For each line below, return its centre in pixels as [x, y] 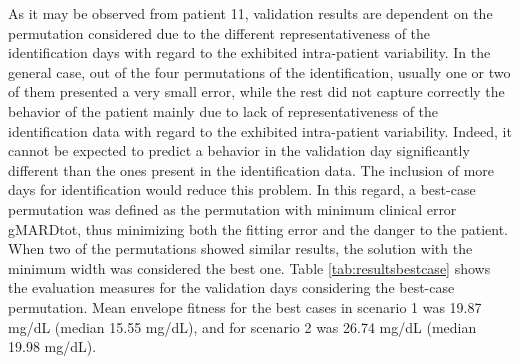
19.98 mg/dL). [52, 346]
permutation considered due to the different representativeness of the [219, 32]
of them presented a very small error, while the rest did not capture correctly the [256, 91]
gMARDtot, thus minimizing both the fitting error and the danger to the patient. [258, 228]
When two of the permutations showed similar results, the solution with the [240, 248]
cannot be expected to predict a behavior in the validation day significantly [239, 150]
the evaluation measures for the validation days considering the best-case [231, 287]
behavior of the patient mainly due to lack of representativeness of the [223, 110]
